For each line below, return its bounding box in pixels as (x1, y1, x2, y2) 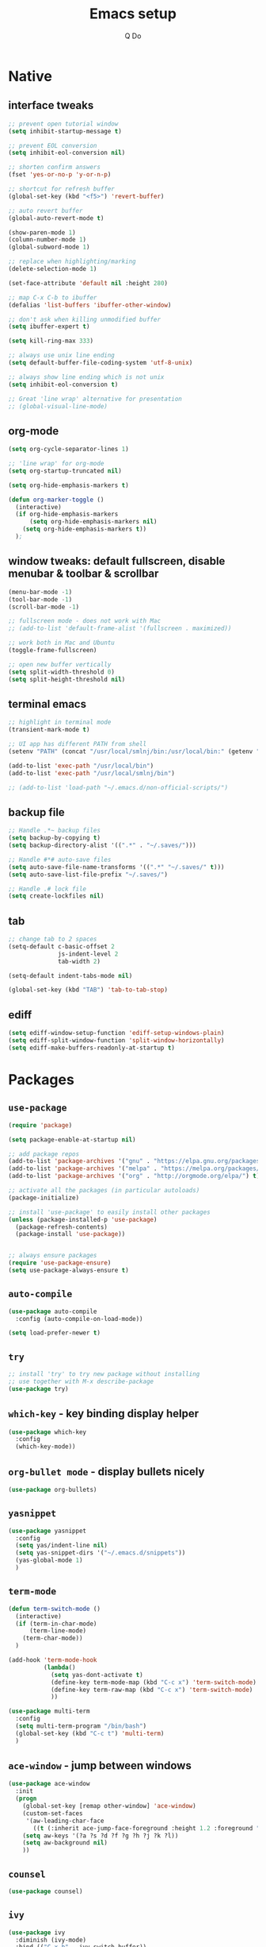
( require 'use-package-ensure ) (8, 1259, 112, 1267)
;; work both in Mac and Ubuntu (8, 639, 115, 647)
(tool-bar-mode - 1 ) (8, 595, 73, 604)
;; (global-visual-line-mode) (8, 402, 108, 410)
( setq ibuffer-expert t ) (8, 323, 90, 330)
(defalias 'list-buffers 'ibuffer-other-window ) (8, 301, 172, 309)
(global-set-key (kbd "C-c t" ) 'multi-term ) (15, 1729, 165, 1737)
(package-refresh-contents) (15, 1223, 108, 1231)
